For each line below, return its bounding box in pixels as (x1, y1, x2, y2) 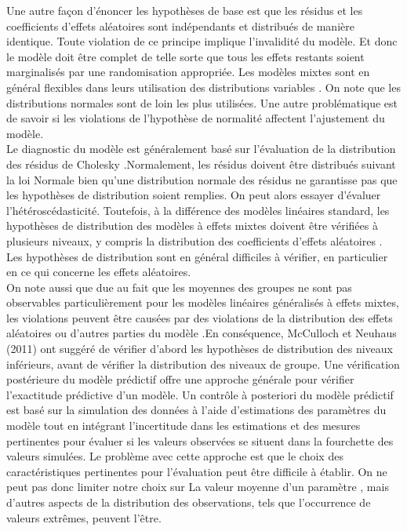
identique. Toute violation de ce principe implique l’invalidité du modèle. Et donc (6, 33, 398, 49)
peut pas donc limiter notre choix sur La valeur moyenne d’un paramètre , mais (6, 478, 389, 495)
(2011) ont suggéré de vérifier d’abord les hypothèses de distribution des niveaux (6, 340, 394, 357)
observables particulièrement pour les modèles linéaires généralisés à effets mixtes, (6, 294, 399, 311)
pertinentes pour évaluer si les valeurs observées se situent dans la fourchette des (6, 432, 394, 449)
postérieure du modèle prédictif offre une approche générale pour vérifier (6, 371, 354, 387)
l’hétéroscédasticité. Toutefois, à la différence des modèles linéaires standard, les (6, 202, 390, 218)
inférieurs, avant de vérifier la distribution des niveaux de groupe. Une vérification (6, 355, 400, 372)
